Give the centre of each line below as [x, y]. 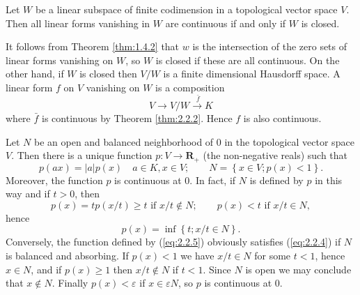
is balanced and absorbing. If [67, 255]
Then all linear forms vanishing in [78, 23]
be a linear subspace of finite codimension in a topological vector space [186, 9]
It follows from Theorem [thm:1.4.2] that [93, 46]
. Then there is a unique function [82, 155]
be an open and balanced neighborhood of [124, 141]
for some [273, 255]
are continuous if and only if [226, 23]
